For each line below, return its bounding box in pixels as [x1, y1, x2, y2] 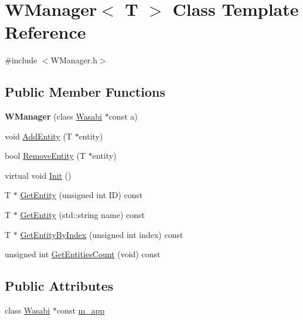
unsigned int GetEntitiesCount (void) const [5, 248, 161, 260]
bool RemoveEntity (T [5, 149, 86, 162]
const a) [108, 110, 138, 122]
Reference [5, 20, 86, 44]
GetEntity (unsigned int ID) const [20, 189, 143, 201]
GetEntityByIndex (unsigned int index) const [20, 228, 183, 240]
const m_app [56, 304, 105, 316]
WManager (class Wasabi [5, 110, 102, 122]
